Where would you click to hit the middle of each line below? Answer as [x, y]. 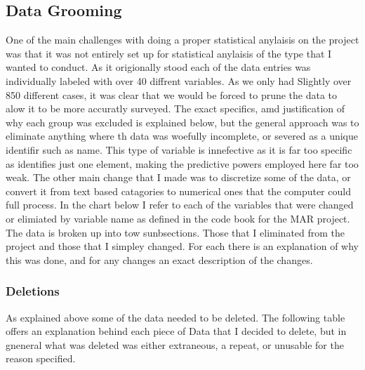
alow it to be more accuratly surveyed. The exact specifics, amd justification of [175, 108]
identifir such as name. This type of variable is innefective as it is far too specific [179, 149]
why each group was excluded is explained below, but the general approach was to [182, 122]
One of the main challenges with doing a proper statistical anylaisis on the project [182, 40]
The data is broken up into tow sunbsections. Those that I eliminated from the [175, 232]
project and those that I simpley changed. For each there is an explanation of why [182, 246]
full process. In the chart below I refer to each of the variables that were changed [180, 205]
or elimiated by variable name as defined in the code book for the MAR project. [178, 218]
